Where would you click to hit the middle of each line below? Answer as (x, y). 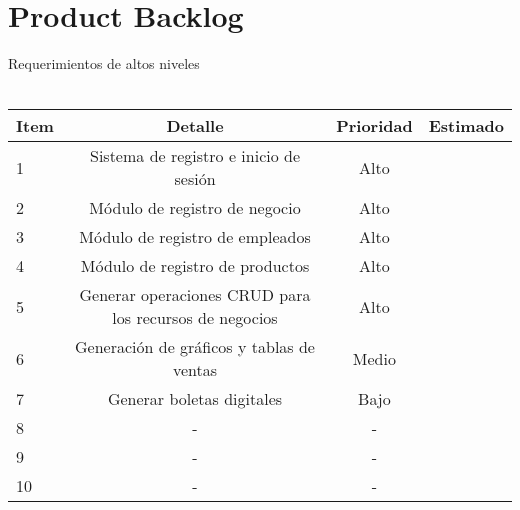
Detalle (195, 126)
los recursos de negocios (195, 318)
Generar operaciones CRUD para (195, 295)
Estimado (466, 126)
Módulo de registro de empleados (195, 237)
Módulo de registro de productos (195, 266)
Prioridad (374, 126)
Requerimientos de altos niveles (104, 63)
